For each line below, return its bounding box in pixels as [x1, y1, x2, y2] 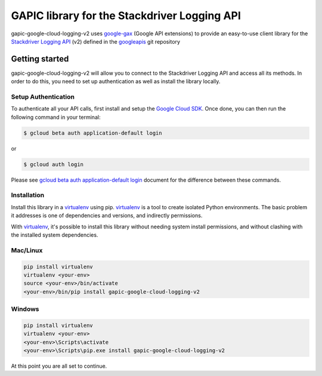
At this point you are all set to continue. [11, 362, 107, 370]
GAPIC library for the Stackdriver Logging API [11, 9, 241, 22]
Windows [11, 305, 39, 313]
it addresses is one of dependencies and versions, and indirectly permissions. [11, 212, 203, 219]
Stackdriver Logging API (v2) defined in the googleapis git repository [11, 38, 180, 45]
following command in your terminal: [11, 114, 101, 121]
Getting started [11, 54, 69, 64]
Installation [11, 191, 45, 200]
